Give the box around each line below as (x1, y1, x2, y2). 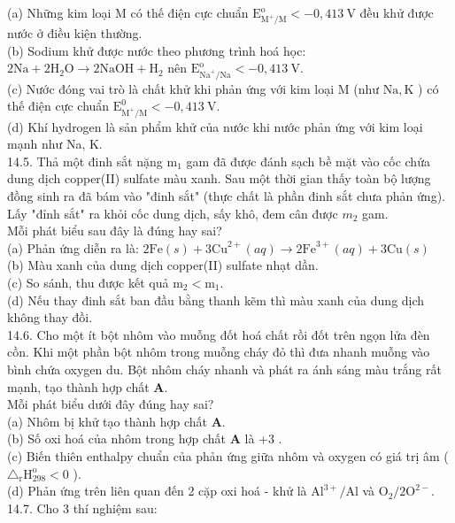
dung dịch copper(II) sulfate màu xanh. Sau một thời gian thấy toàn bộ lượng (7, 169, 431, 188)
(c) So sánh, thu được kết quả (7, 273, 169, 292)
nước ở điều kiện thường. (7, 24, 143, 42)
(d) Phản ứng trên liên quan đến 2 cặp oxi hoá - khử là (7, 481, 307, 500)
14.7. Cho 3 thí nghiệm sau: (7, 498, 158, 517)
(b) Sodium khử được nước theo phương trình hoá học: (7, 41, 306, 59)
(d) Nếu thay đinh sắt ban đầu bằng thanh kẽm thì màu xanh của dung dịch (7, 290, 425, 309)
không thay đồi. (7, 308, 93, 327)
